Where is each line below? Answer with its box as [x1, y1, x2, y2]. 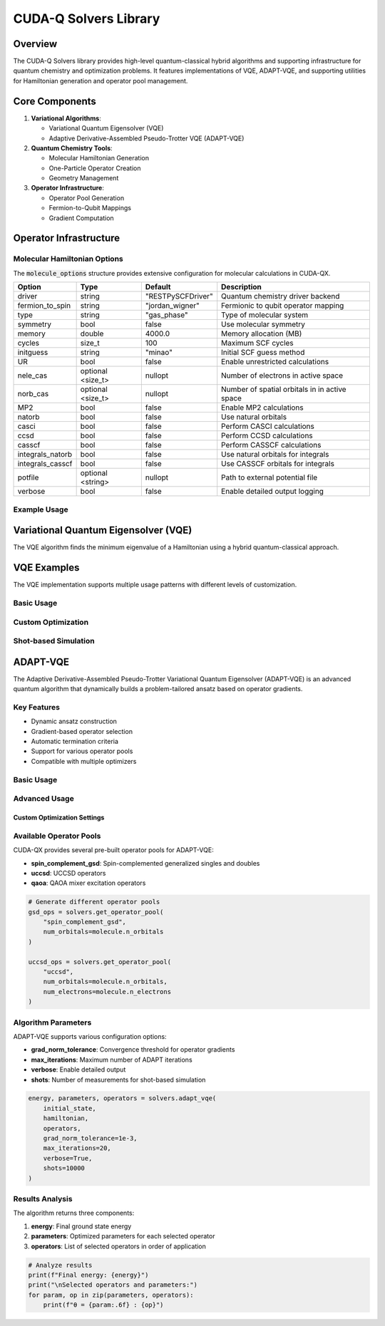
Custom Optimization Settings [13, 813, 105, 822]
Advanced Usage [13, 794, 74, 804]
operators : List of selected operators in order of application [31, 1242, 207, 1250]
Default [145, 282, 171, 292]
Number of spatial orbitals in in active [221, 385, 346, 395]
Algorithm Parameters [13, 1017, 92, 1027]
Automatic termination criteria [31, 737, 119, 746]
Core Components [13, 95, 96, 107]
